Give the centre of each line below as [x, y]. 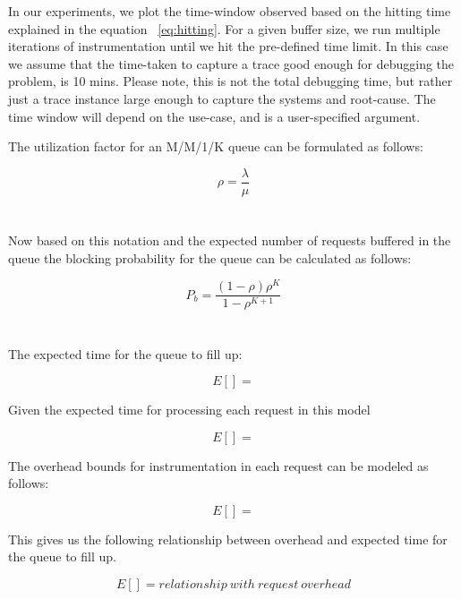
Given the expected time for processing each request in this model [189, 410]
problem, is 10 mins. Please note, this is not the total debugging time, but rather [230, 81]
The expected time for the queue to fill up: [125, 353]
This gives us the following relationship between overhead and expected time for [228, 539]
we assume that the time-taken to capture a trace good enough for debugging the [231, 63]
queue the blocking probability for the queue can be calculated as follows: [210, 257]
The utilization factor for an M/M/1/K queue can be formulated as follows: [216, 146]
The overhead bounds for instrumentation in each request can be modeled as [218, 465]
